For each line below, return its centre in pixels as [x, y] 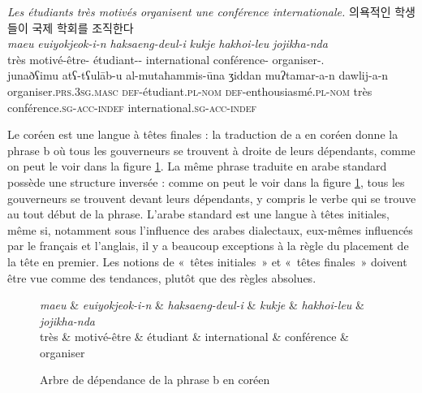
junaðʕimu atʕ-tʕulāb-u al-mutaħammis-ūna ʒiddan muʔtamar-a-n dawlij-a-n [198, 75]
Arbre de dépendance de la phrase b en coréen [155, 380]
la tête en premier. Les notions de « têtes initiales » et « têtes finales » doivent [207, 261]
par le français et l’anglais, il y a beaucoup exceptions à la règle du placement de [208, 246]
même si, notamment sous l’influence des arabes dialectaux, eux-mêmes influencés [210, 229]
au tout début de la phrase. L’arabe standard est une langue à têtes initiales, [198, 214]
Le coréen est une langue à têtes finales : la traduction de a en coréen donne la [203, 134]
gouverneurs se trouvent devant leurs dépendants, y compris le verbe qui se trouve [212, 198]
